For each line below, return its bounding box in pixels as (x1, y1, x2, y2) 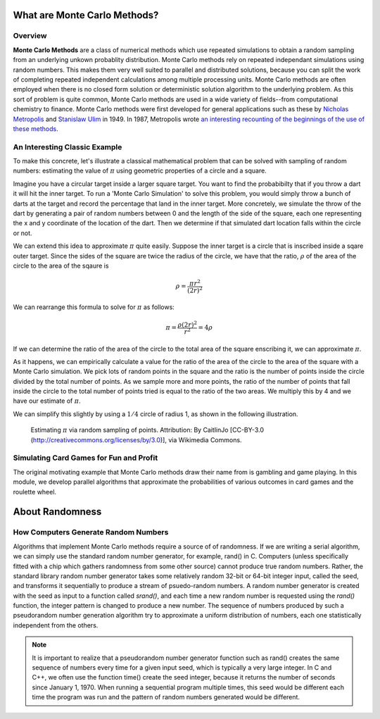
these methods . (13, 124, 59, 133)
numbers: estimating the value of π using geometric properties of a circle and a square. (13, 166, 267, 175)
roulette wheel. (13, 487, 56, 496)
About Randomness (13, 506, 102, 518)
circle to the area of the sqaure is (13, 261, 109, 270)
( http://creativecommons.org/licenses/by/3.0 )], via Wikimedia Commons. (30, 435, 242, 444)
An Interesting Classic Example (13, 142, 122, 151)
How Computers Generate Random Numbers (13, 527, 169, 537)
